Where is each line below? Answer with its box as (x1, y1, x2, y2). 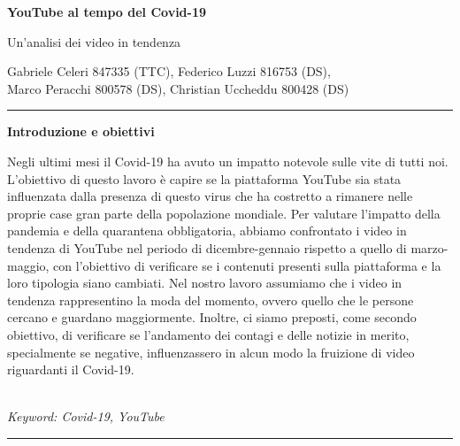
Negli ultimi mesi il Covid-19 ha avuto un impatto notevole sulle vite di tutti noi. (7, 151, 448, 170)
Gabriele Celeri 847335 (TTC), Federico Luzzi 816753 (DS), (7, 62, 331, 81)
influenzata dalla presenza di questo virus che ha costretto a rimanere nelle (7, 187, 413, 205)
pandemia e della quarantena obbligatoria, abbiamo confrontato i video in (7, 221, 407, 240)
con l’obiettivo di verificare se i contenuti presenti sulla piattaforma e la (53, 256, 441, 274)
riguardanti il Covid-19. (7, 360, 134, 379)
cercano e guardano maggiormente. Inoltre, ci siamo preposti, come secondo (7, 308, 417, 327)
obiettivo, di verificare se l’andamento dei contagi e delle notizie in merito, (7, 325, 410, 343)
